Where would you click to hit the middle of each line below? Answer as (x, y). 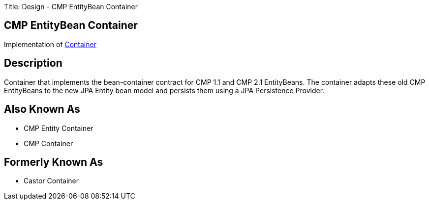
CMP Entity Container (59, 128)
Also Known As (42, 109)
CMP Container (48, 143)
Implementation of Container (50, 44)
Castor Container (51, 181)
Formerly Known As (54, 162)
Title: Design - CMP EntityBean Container (71, 7)
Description (33, 63)
